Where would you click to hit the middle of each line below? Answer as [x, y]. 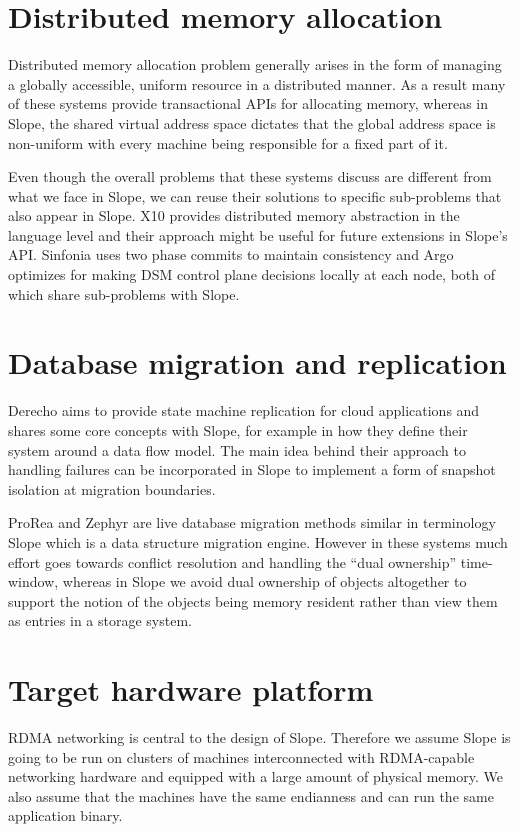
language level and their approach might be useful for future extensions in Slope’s [258, 234]
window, [33, 581]
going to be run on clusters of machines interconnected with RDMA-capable [241, 756]
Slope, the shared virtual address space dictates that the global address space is [252, 122]
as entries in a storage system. [100, 620]
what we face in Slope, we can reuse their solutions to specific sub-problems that [255, 195]
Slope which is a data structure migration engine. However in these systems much [258, 541]
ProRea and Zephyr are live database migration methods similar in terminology [252, 522]
